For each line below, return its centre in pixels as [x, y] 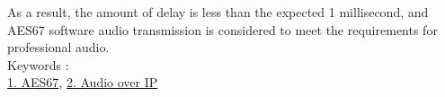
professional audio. [58, 47]
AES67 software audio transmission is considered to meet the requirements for [222, 29]
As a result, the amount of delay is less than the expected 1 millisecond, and [218, 12]
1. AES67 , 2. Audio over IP [83, 82]
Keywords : [38, 64]
